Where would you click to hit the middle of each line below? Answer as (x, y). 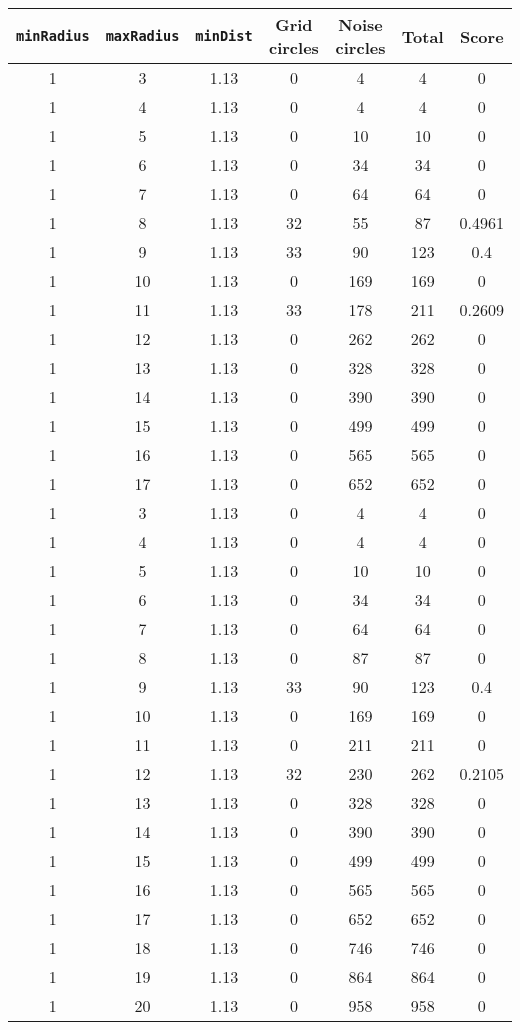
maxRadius (142, 36)
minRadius (53, 36)
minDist (224, 36)
